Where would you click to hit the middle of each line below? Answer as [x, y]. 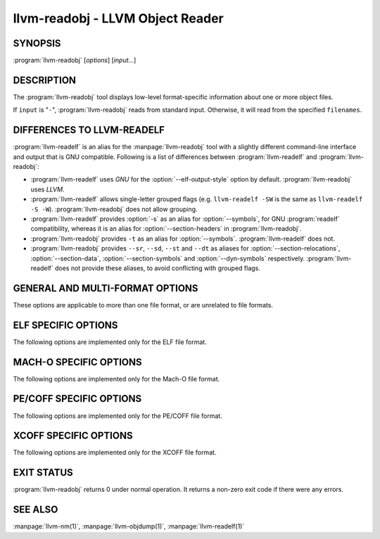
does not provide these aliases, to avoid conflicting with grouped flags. [157, 268]
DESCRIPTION [45, 80]
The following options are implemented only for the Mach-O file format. [116, 379]
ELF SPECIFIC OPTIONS [65, 325]
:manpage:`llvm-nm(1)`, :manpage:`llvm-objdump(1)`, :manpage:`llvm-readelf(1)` [129, 526]
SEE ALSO [36, 510]
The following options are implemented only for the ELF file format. [110, 342]
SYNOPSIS [37, 43]
